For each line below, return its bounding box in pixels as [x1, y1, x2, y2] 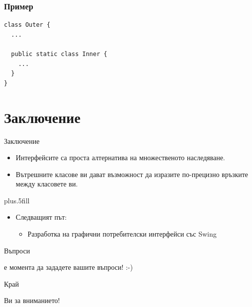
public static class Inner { [11, 51, 107, 58]
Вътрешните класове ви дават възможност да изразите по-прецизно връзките [15, 169, 249, 179]
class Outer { [4, 21, 51, 29]
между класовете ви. [15, 179, 78, 189]
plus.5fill [4, 195, 30, 205]
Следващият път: [15, 212, 67, 222]
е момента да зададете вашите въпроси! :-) [4, 262, 133, 272]
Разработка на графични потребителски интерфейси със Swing [27, 229, 217, 239]
